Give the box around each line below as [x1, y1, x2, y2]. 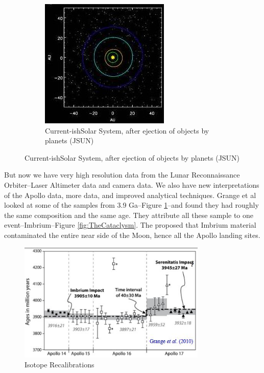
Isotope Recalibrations [25, 359, 94, 370]
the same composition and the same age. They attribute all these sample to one [4, 209, 254, 220]
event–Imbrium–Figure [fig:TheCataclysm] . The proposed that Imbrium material [4, 220, 256, 230]
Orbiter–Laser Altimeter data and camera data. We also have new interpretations [4, 179, 259, 190]
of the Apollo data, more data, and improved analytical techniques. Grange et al [4, 189, 256, 200]
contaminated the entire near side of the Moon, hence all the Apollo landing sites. [4, 229, 260, 240]
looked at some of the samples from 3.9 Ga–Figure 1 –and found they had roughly [4, 200, 259, 210]
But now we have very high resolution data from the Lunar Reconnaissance [4, 169, 240, 180]
